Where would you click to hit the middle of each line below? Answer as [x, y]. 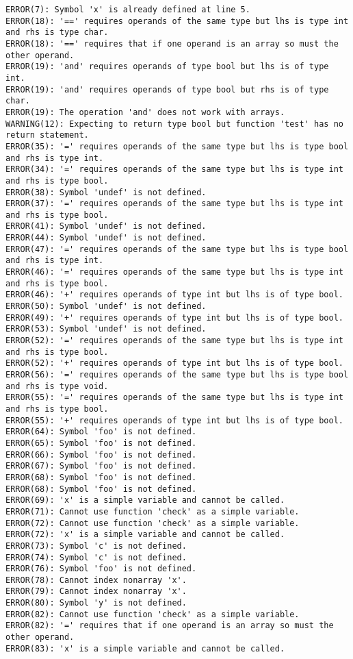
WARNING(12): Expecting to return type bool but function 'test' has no [174, 124]
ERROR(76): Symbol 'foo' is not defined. [101, 569]
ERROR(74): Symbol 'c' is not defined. [96, 557]
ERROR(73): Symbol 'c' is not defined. [96, 546]
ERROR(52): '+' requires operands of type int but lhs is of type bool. [174, 363]
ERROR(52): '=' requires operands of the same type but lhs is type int [174, 341]
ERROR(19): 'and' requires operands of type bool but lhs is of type [167, 67]
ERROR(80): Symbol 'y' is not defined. [96, 603]
